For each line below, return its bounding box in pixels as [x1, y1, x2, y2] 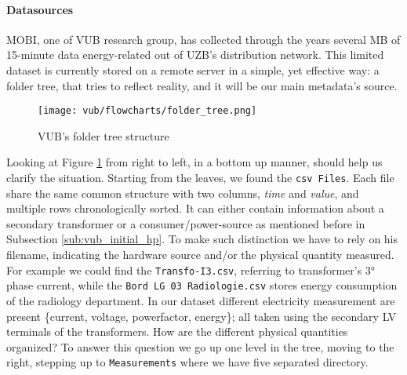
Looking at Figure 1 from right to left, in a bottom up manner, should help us [6, 154, 383, 170]
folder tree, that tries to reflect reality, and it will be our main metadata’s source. [6, 77, 398, 93]
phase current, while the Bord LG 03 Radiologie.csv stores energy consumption [6, 277, 398, 293]
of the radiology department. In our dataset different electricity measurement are [6, 292, 395, 308]
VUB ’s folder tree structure [38, 127, 169, 144]
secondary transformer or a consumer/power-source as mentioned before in [6, 215, 365, 231]
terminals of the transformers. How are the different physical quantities [6, 323, 348, 340]
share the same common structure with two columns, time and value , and [6, 184, 359, 201]
